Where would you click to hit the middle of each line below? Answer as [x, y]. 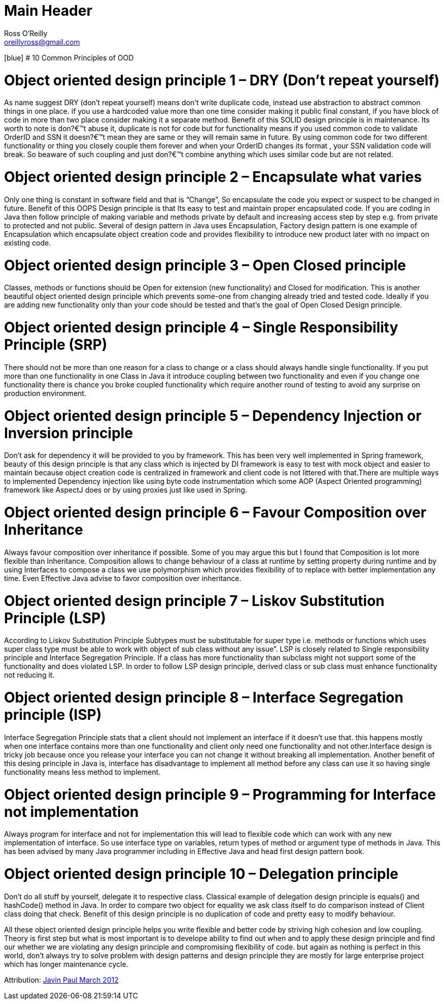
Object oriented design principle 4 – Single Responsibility [201, 327]
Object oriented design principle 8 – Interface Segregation [204, 697]
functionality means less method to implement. [82, 772]
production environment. [45, 393]
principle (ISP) [53, 715]
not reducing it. [29, 675]
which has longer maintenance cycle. [66, 964]
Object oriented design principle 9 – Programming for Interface [220, 794]
